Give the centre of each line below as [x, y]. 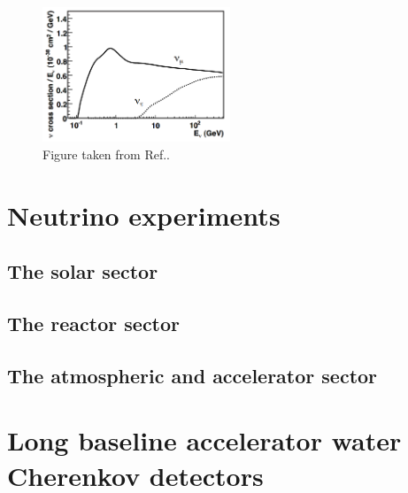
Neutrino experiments [144, 215]
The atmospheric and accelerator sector [192, 375]
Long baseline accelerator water [204, 440]
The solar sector [83, 271]
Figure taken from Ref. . [106, 154]
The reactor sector [94, 323]
